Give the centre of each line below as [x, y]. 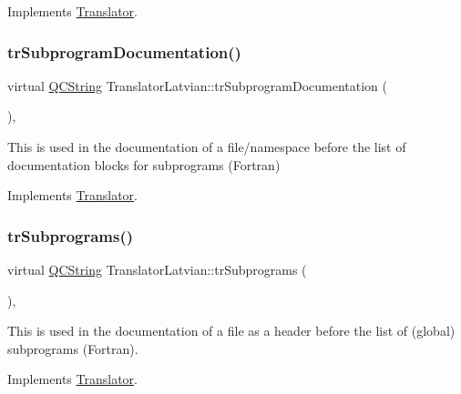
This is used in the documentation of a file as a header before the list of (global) [231, 331]
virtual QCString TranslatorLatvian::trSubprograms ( [157, 269]
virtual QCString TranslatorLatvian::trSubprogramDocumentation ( [197, 85]
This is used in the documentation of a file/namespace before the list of [207, 146]
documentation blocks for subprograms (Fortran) [144, 164]
